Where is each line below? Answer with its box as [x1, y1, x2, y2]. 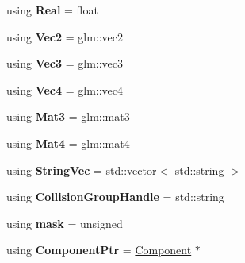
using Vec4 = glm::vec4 [6, 81, 124, 98]
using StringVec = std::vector [6, 161, 157, 178]
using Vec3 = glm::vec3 [6, 55, 124, 72]
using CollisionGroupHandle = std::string [6, 188, 224, 205]
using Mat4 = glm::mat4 [6, 134, 130, 151]
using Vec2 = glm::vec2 [6, 28, 124, 44]
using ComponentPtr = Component [6, 242, 192, 258]
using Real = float [6, 2, 98, 17]
